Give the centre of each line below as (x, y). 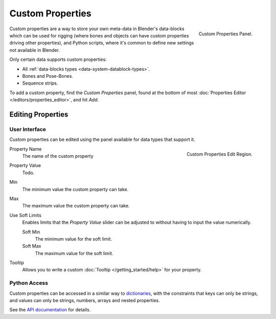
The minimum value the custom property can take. (75, 189)
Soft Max (32, 246)
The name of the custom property (58, 156)
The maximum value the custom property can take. (76, 206)
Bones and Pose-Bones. (48, 76)
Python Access (29, 283)
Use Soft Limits (26, 215)
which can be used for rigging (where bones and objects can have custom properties (99, 35)
